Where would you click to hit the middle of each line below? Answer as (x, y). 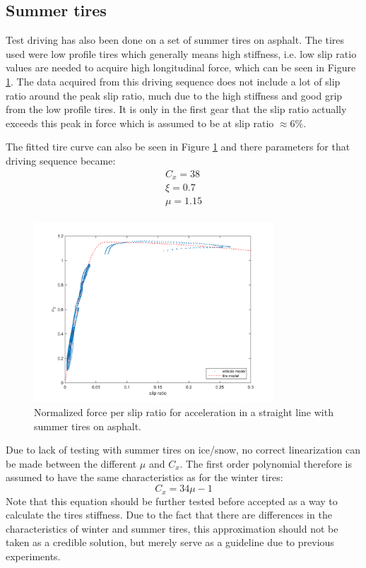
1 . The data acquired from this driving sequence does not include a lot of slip (173, 81)
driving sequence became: (61, 160)
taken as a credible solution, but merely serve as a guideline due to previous (170, 542)
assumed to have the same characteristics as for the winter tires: (144, 477)
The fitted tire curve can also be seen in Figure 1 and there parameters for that (178, 147)
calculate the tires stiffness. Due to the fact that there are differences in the (169, 515)
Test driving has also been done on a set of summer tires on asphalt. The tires (175, 40)
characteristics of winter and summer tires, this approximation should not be (172, 528)
